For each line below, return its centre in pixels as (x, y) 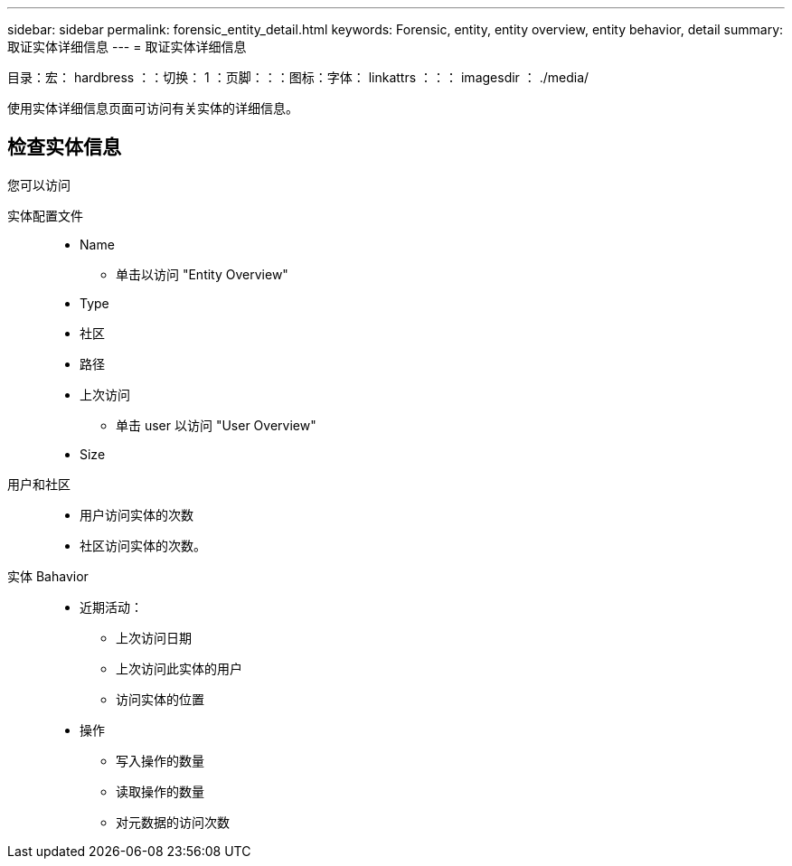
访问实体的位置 (160, 699)
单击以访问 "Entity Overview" (202, 274)
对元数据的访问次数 (173, 822)
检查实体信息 (64, 147)
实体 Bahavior (48, 576)
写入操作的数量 (160, 760)
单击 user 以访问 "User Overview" (216, 425)
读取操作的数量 (160, 791)
